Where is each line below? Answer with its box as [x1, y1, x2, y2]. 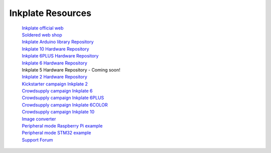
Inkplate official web [22, 25, 64, 31]
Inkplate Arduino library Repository [22, 39, 94, 45]
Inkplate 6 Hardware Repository [22, 60, 87, 66]
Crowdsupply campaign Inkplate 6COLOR [22, 101, 108, 107]
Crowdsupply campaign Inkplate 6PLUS [22, 95, 104, 101]
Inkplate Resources [9, 7, 91, 18]
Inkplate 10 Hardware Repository [22, 45, 89, 52]
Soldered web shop [22, 31, 62, 37]
